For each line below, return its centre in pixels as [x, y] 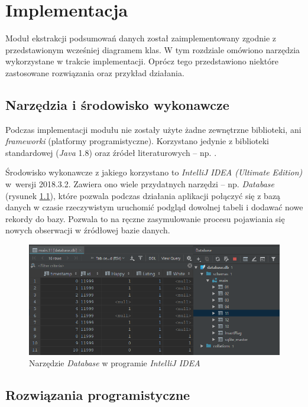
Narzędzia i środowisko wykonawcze [117, 104]
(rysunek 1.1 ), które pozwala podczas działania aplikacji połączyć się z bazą [143, 195]
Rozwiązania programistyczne [98, 395]
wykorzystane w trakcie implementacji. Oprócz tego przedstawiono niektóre [142, 61]
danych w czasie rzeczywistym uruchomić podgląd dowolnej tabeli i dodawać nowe [154, 207]
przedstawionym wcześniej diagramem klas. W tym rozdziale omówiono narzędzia [153, 49]
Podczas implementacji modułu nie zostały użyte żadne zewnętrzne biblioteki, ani [153, 129]
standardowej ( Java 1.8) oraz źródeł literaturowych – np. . [111, 152]
